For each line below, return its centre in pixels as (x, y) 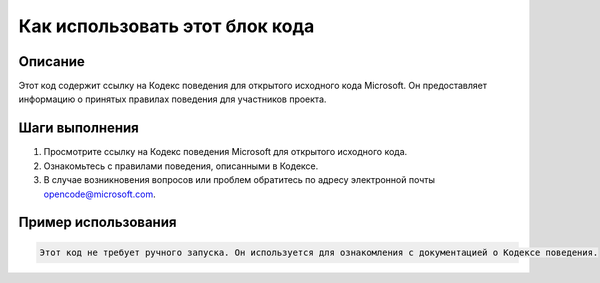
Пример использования (97, 222)
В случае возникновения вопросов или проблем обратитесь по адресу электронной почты (239, 180)
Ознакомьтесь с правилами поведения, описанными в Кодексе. (181, 166)
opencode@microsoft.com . (99, 194)
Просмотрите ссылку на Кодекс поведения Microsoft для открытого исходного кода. (225, 152)
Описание (51, 61)
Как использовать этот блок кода (166, 26)
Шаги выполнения (78, 128)
